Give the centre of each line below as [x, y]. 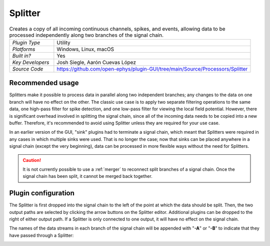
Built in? [21, 56]
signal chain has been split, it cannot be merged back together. [87, 176]
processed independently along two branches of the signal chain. [86, 35]
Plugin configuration [42, 193]
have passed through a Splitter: [41, 235]
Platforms [24, 49]
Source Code [28, 69]
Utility [63, 43]
